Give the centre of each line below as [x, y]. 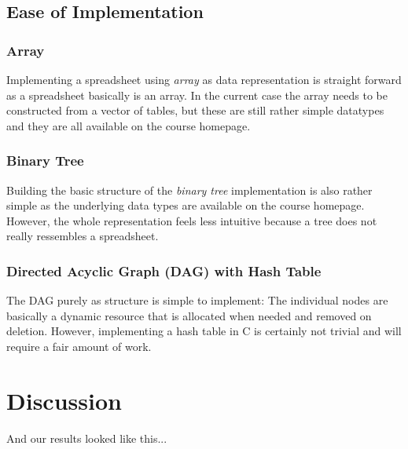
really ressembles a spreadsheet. [83, 236]
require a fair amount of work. [79, 346]
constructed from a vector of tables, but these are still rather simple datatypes [195, 110]
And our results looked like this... [87, 438]
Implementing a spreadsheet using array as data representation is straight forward [204, 79]
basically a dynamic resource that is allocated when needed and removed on [189, 315]
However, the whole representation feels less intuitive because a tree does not [192, 220]
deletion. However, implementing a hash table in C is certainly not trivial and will [204, 331]
